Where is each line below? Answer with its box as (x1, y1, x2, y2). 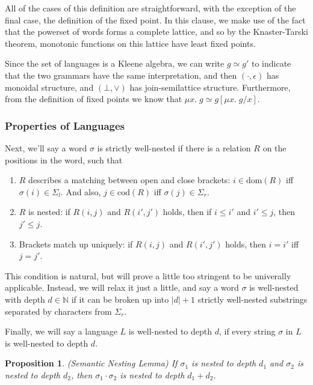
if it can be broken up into (71, 293, 169, 305)
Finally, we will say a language (5, 325, 117, 338)
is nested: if (28, 205, 70, 218)
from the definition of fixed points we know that (5, 92, 182, 105)
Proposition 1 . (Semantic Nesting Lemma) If (5, 357, 178, 369)
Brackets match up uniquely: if (19, 237, 133, 250)
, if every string (218, 325, 276, 338)
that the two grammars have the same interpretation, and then (5, 68, 237, 81)
